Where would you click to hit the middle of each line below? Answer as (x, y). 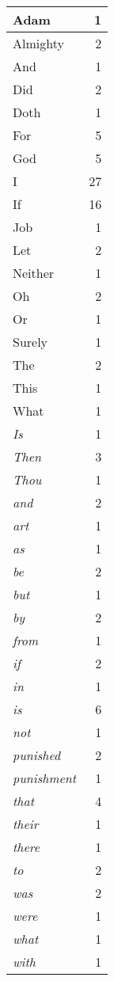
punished (37, 755)
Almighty (38, 43)
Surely (30, 342)
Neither (34, 273)
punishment (45, 778)
